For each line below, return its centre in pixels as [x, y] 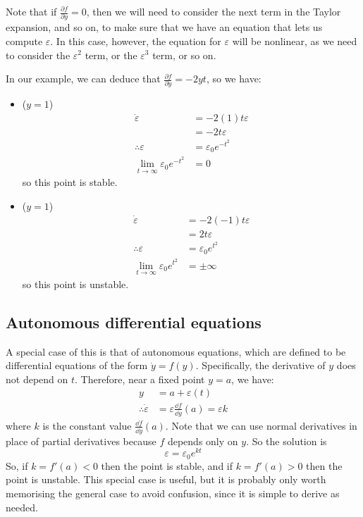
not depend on [37, 379]
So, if [17, 465]
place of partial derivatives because [81, 441]
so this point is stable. [70, 182]
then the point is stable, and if [167, 465]
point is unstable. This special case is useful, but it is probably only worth [166, 479]
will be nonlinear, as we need [295, 41]
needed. [22, 507]
